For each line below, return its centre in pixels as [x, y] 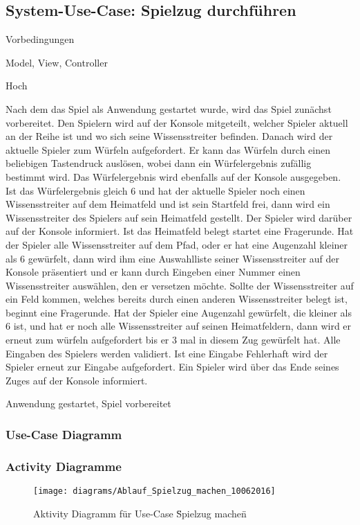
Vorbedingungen [40, 39]
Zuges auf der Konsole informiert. [77, 380]
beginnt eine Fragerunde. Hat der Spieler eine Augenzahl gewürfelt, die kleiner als [179, 312]
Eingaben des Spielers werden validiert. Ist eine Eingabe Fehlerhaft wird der [167, 353]
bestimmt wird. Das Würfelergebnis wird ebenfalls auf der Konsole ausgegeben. [173, 176]
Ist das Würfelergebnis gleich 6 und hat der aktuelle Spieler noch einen [155, 190]
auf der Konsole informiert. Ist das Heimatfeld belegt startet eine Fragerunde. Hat [180, 231]
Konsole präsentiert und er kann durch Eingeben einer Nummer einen [153, 272]
